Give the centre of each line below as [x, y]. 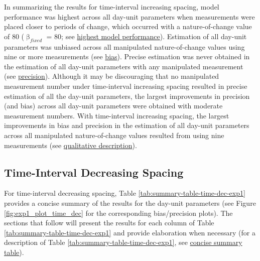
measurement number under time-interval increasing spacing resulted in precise [126, 86]
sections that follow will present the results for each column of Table [109, 223]
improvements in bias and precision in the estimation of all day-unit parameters [127, 125]
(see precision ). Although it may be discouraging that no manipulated [112, 76]
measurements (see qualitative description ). [71, 145]
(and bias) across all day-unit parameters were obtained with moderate [113, 106]
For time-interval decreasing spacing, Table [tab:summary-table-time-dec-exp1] [125, 193]
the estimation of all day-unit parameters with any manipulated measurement [124, 66]
